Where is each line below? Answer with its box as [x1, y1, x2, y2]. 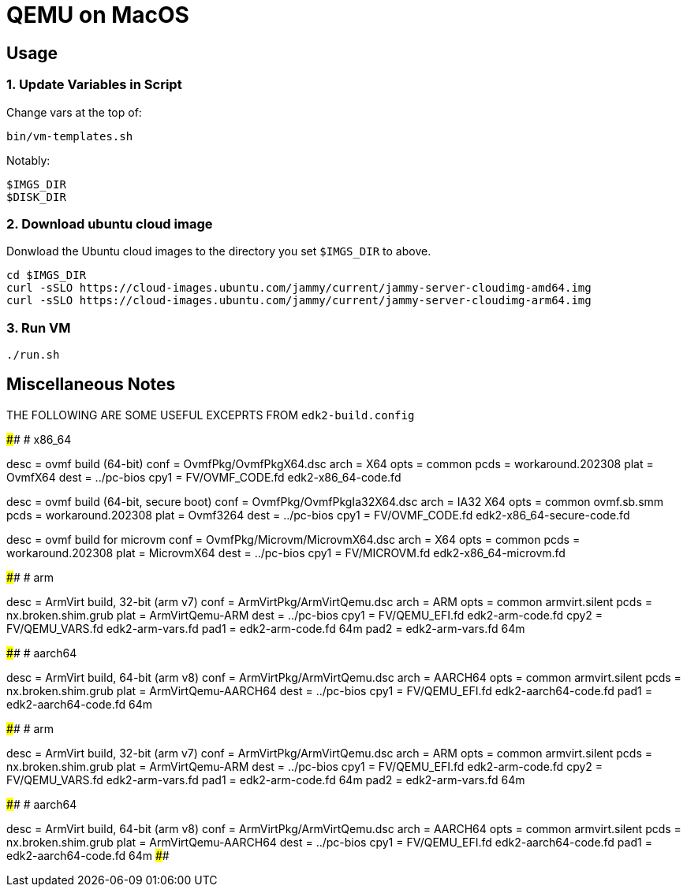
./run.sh [6, 348, 60, 362]
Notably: [6, 153, 50, 167]
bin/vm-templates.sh [6, 129, 133, 143]
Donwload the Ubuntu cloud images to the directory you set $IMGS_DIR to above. [6, 244, 431, 259]
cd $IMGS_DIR [6, 269, 87, 282]
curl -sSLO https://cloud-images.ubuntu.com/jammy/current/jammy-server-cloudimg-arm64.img [6, 294, 592, 307]
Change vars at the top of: [6, 105, 142, 119]
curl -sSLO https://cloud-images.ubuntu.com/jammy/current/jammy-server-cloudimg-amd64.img [6, 281, 592, 295]
